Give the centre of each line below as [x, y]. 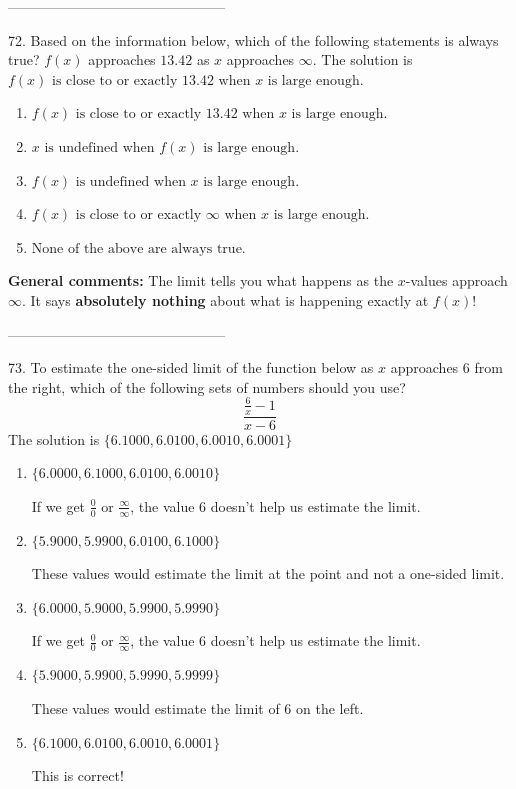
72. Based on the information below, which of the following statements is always [253, 39]
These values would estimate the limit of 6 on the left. [197, 707]
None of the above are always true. [138, 248]
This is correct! [77, 775]
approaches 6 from [446, 367]
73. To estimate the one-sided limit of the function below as [191, 367]
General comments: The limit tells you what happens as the [201, 280]
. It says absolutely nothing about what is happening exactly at [225, 299]
